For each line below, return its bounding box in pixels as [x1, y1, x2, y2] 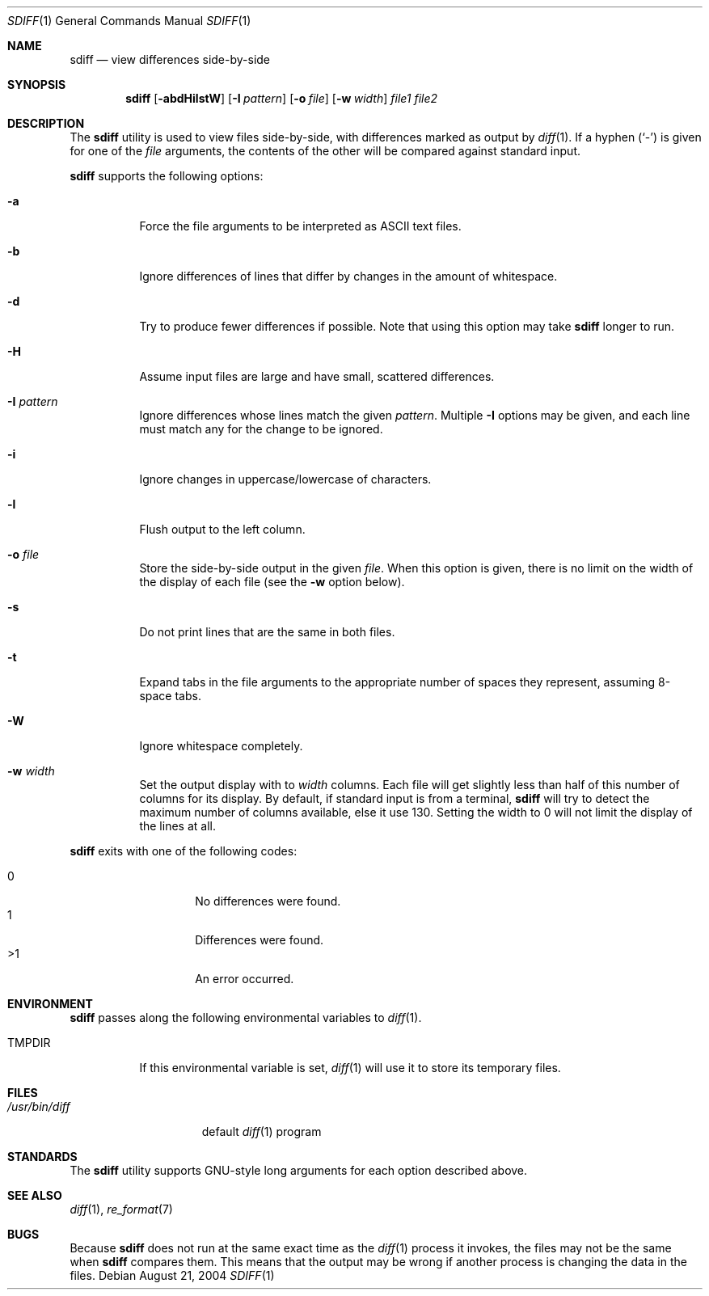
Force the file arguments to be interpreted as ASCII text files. [139, 219, 462, 233]
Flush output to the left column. [139, 522, 306, 536]
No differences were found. [195, 894, 341, 908]
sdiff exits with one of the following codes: [70, 844, 298, 858]
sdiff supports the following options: [70, 169, 264, 183]
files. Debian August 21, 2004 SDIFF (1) [70, 1269, 275, 1282]
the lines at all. [139, 819, 216, 833]
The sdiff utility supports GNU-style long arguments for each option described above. [70, 1163, 528, 1177]
